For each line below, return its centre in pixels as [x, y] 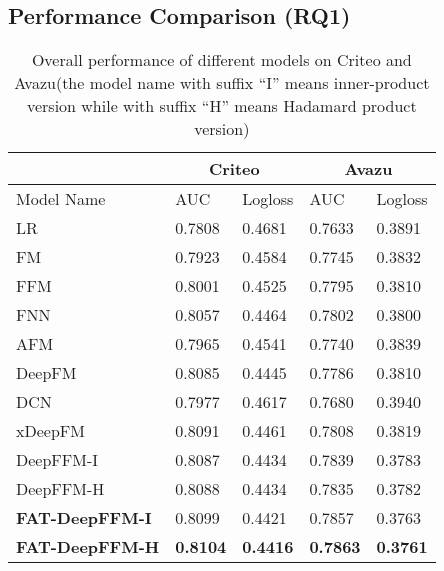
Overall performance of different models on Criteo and [221, 60]
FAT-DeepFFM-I [84, 518]
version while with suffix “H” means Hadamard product [221, 106]
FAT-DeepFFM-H [88, 547]
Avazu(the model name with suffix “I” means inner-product [222, 83]
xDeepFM [50, 431]
